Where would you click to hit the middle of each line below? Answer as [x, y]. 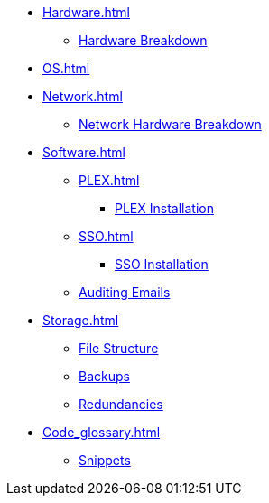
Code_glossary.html [102, 432]
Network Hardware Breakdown [170, 124]
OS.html [66, 68]
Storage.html [81, 320]
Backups [104, 376]
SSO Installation [162, 264]
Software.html [84, 152]
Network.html [83, 96]
